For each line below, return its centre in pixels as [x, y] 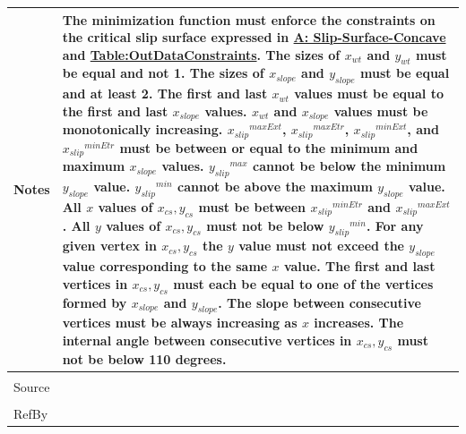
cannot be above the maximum [275, 187]
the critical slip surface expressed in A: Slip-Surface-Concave [254, 37]
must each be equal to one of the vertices [303, 283]
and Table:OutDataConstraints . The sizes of [201, 54]
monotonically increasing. [142, 129]
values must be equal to [369, 94]
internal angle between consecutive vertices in [207, 340]
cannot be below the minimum [349, 166]
